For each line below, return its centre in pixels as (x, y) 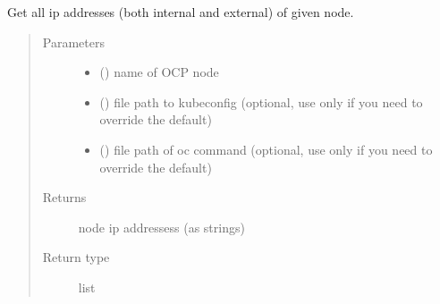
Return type (76, 257)
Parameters (73, 42)
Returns (64, 197)
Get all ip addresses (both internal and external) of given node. (181, 12)
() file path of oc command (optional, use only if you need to (266, 149)
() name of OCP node (159, 72)
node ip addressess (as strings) (161, 227)
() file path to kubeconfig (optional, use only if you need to (261, 101)
